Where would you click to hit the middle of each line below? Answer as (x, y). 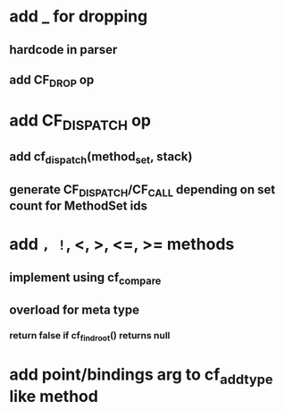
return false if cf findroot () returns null (90, 337)
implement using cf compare (85, 278)
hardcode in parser (63, 50)
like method (54, 397)
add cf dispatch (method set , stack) (101, 158)
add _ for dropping (79, 17)
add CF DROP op (52, 81)
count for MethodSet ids (78, 206)
